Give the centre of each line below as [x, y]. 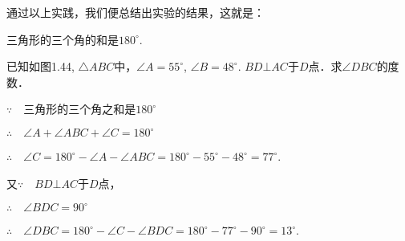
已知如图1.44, [40, 66]
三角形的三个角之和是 [80, 109]
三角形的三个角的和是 [63, 39]
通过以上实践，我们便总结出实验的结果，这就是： [136, 12]
